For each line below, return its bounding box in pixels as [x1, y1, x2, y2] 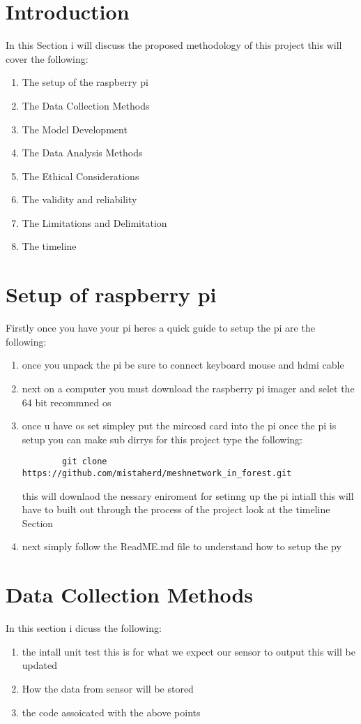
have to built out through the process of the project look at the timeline [22, 502, 330, 517]
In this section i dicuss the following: [6, 621, 162, 635]
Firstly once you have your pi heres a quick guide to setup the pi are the [6, 320, 315, 335]
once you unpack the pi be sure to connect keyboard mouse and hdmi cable [22, 357, 344, 372]
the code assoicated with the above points [22, 704, 201, 719]
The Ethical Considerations [22, 168, 139, 183]
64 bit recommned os [22, 394, 112, 409]
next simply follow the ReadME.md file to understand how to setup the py [22, 539, 341, 554]
